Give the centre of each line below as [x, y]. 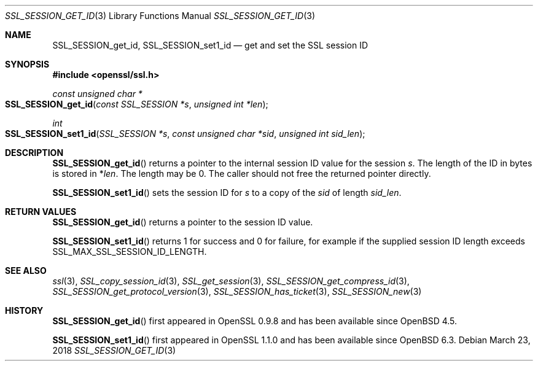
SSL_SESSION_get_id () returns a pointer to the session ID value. [183, 222]
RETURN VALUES [41, 212]
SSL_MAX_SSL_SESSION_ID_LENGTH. [130, 251]
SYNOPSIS [27, 64]
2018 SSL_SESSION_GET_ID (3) [114, 350]
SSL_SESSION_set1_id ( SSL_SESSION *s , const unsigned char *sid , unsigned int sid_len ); [185, 134]
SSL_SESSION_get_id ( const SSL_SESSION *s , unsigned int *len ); [137, 104]
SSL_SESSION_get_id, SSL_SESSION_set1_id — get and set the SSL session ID [210, 45]
